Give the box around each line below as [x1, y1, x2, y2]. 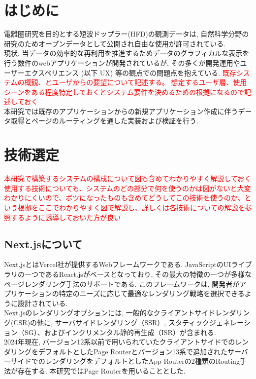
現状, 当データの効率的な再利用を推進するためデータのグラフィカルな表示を [4, 48, 250, 58]
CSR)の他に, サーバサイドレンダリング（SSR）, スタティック [13, 317, 210, 327]
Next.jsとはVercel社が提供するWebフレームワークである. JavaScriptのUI [4, 259, 231, 269]
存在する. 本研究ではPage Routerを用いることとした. [17, 365, 186, 376]
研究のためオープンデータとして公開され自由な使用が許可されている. [4, 38, 226, 48]
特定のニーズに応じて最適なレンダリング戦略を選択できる [59, 288, 245, 299]
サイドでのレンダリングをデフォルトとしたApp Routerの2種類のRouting [10, 356, 240, 366]
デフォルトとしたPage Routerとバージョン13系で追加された [38, 346, 227, 356]
